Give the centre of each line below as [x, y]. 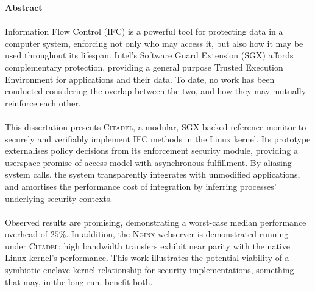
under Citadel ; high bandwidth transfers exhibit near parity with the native [147, 245]
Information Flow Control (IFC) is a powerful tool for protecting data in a [144, 31]
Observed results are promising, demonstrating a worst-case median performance [156, 222]
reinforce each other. [43, 103]
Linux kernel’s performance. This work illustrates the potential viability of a [147, 258]
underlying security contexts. [59, 198]
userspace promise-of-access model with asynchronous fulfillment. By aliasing [148, 162]
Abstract [24, 7]
